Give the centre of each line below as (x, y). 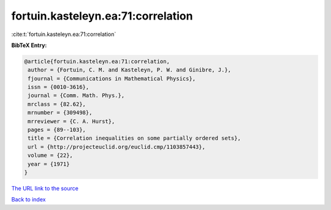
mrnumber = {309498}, (60, 113)
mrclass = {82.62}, (57, 104)
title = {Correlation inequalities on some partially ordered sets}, (135, 138)
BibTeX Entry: (29, 45)
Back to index (29, 200)
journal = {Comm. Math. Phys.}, (76, 96)
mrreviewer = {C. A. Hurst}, (71, 121)
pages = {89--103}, (57, 130)
